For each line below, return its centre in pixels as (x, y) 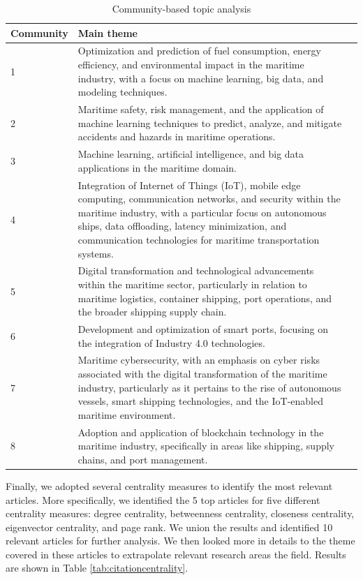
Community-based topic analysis (181, 8)
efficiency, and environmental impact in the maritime (191, 65)
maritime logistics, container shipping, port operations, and (205, 298)
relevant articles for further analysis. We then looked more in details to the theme (180, 541)
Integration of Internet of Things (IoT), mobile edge (189, 185)
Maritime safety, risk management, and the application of (201, 109)
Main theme (108, 32)
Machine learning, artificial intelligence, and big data (191, 154)
